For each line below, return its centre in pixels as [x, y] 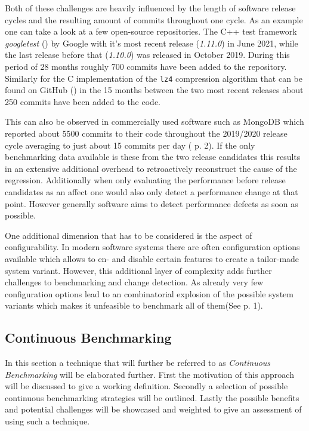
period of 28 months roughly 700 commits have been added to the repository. [146, 66]
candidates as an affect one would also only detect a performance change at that [152, 191]
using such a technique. [47, 421]
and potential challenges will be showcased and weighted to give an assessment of [153, 409]
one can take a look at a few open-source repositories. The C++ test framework [151, 31]
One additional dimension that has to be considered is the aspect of [129, 235]
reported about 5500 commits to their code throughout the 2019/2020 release [146, 133]
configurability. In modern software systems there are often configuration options [152, 247]
